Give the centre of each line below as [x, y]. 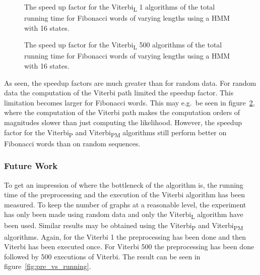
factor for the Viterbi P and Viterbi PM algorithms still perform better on [115, 133]
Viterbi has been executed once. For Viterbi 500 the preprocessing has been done [129, 246]
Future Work [31, 166]
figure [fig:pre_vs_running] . [48, 266]
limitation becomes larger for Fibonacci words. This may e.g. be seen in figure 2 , [129, 102]
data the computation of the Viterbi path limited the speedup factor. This [119, 93]
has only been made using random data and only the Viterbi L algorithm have [124, 215]
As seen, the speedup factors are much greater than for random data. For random [130, 82]
